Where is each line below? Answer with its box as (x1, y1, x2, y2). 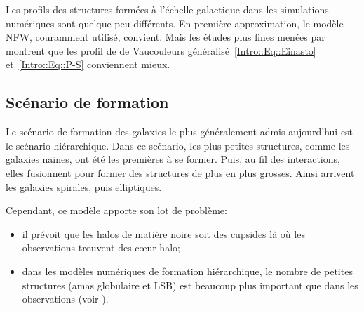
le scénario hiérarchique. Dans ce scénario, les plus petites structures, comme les (6, 138, 350, 152)
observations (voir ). (22, 291, 109, 306)
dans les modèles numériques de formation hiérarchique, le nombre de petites (22, 263, 353, 278)
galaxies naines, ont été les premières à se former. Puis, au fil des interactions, (6, 152, 340, 166)
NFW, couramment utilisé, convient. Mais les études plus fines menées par (6, 29, 325, 44)
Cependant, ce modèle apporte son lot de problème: (6, 203, 227, 218)
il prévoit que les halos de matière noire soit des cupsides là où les (22, 226, 305, 241)
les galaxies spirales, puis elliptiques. (6, 179, 162, 194)
